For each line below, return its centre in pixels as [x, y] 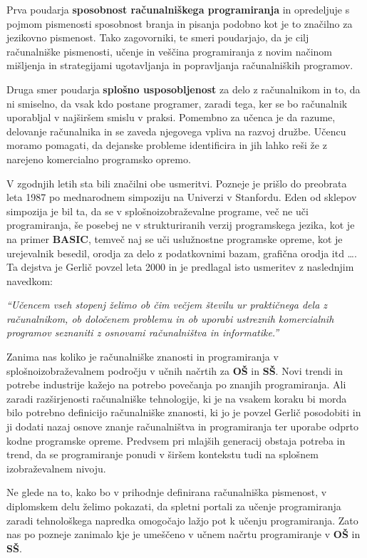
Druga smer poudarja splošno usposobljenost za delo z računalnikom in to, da [183, 89]
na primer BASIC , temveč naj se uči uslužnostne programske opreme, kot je [175, 238]
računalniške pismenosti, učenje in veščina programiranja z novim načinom [170, 51]
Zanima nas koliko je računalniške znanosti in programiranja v [143, 357]
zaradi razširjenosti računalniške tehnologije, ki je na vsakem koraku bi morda [177, 398]
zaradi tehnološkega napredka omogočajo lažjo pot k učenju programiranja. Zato [182, 520]
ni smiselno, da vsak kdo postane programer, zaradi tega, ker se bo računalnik [177, 103]
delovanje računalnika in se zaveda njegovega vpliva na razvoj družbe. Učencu [176, 131]
